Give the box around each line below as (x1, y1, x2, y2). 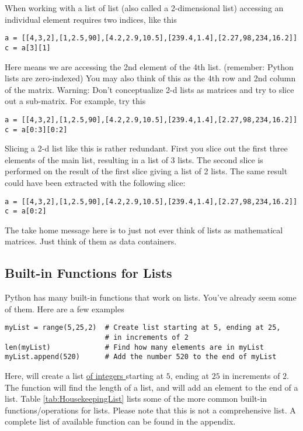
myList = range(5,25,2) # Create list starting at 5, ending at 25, (5, 323, 281, 332)
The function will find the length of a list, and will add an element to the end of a (5, 381, 298, 393)
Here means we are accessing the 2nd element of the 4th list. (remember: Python (5, 60, 294, 73)
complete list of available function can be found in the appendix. (5, 415, 236, 427)
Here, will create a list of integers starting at (5, 370, 164, 382)
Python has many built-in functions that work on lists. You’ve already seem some (5, 291, 297, 304)
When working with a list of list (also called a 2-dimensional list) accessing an (5, 2, 284, 13)
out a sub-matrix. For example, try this (5, 95, 146, 107)
